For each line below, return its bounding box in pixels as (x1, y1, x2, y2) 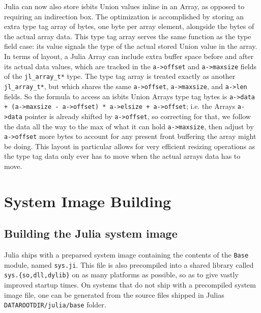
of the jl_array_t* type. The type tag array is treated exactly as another (4, 71, 236, 81)
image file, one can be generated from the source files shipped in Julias (4, 289, 224, 300)
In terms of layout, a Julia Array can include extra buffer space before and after (4, 50, 254, 61)
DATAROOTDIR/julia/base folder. (4, 299, 106, 310)
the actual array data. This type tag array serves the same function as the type (4, 31, 251, 41)
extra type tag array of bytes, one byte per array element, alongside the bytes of (4, 21, 254, 32)
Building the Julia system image (4, 225, 178, 241)
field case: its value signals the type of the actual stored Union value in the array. (4, 41, 257, 51)
